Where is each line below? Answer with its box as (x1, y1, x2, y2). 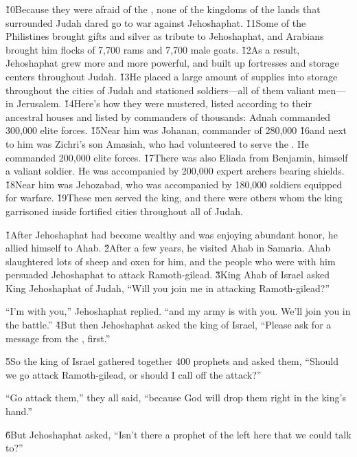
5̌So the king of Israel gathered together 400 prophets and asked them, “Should (5, 354, 338, 368)
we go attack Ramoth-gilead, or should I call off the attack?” (5, 367, 262, 381)
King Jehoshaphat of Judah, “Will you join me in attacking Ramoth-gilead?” (5, 280, 330, 295)
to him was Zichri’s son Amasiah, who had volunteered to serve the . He (5, 136, 309, 151)
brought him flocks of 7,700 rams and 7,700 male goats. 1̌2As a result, (5, 42, 300, 56)
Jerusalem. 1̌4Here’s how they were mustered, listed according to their (16, 96, 312, 111)
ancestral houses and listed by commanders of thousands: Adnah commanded (5, 109, 331, 124)
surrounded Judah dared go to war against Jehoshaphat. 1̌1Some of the (5, 15, 306, 30)
